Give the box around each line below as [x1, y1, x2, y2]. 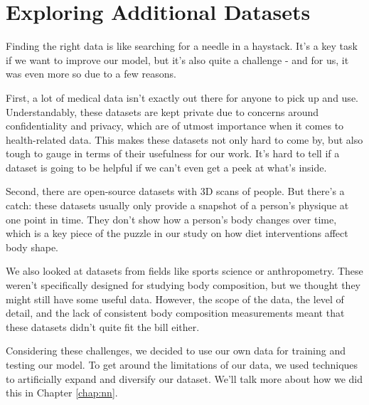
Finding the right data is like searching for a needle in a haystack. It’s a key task [6, 38, 358, 53]
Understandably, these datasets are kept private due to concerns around [6, 104, 319, 119]
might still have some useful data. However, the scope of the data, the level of [6, 291, 344, 306]
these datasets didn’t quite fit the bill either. [6, 319, 200, 334]
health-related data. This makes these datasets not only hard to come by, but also [6, 132, 363, 147]
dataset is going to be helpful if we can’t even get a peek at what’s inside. [6, 159, 327, 174]
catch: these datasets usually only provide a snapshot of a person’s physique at [6, 198, 349, 213]
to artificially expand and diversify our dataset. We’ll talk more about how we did [6, 371, 363, 386]
